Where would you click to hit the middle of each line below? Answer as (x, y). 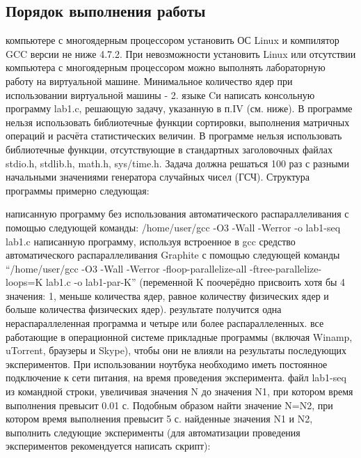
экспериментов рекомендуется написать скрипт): (108, 446)
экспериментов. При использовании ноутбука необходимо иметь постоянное (167, 364)
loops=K (24, 282)
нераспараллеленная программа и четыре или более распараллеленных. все (165, 323)
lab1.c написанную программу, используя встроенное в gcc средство (151, 241)
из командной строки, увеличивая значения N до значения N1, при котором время (179, 391)
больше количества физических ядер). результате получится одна (144, 309)
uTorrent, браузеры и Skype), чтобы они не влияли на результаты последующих (176, 350)
